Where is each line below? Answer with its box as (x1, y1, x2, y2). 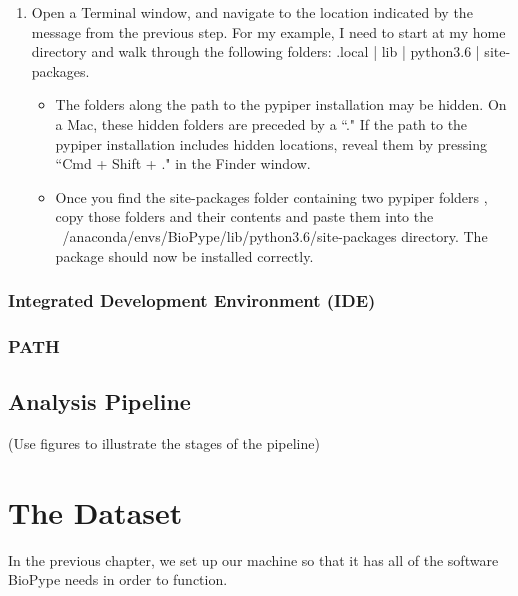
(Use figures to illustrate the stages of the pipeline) (8, 433, 320, 454)
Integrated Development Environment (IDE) (8, 288, 376, 313)
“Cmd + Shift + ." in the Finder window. (55, 153, 311, 174)
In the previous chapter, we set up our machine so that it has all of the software (8, 549, 499, 570)
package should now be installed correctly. (55, 245, 314, 266)
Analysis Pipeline (8, 386, 191, 417)
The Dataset (8, 491, 183, 532)
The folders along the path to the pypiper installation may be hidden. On (55, 94, 507, 115)
